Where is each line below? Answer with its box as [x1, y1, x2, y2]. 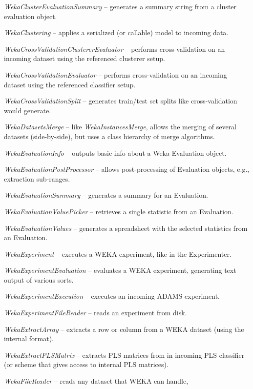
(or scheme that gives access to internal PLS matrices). [4, 359, 169, 369]
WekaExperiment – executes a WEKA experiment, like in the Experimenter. [4, 248, 232, 259]
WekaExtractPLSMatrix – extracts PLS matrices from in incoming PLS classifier [4, 349, 245, 360]
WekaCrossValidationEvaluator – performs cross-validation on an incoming [4, 69, 227, 80]
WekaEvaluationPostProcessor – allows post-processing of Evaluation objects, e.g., [4, 164, 250, 174]
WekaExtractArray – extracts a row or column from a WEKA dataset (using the [4, 324, 244, 334]
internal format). [4, 333, 54, 344]
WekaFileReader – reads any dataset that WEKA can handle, [4, 376, 189, 386]
